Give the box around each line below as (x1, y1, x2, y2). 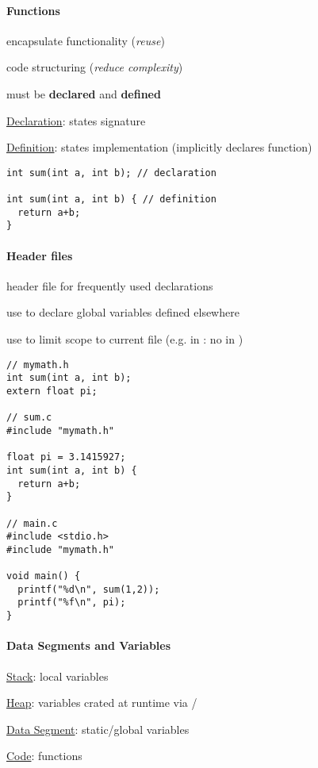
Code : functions (6, 747, 82, 764)
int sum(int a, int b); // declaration (6, 167, 216, 179)
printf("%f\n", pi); (17, 597, 126, 609)
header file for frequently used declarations (6, 277, 213, 294)
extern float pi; (6, 385, 98, 397)
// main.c (6, 517, 58, 529)
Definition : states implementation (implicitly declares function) (6, 139, 312, 156)
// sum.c (6, 412, 52, 424)
